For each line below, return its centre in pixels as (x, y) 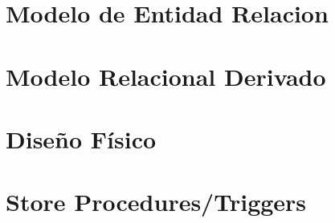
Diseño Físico (81, 138)
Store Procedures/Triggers (156, 202)
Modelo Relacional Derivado (166, 76)
